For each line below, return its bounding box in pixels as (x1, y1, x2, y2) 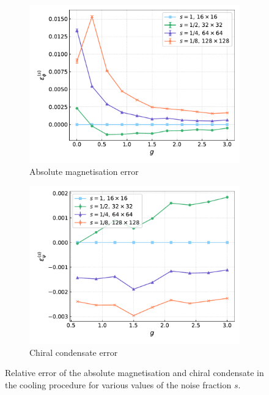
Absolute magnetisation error (29, 164, 139, 177)
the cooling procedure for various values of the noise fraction (5, 378, 232, 391)
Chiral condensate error (29, 345, 118, 358)
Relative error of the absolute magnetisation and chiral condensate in (5, 366, 264, 379)
